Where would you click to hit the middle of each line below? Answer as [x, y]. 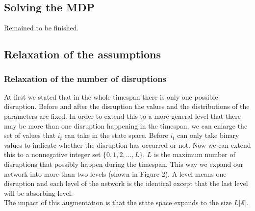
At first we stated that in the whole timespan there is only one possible [111, 96]
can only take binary [208, 135]
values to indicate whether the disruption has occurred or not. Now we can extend [127, 145]
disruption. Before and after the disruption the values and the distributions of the [127, 106]
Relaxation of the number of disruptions [85, 78]
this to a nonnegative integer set [52, 154]
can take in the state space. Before [116, 135]
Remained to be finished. [41, 28]
